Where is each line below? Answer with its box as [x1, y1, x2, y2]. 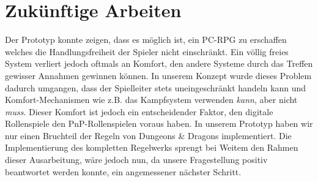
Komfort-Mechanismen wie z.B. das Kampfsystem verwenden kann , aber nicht [5, 93, 298, 106]
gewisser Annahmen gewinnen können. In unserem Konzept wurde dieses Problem [5, 69, 312, 82]
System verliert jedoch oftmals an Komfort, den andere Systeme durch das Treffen [5, 57, 313, 70]
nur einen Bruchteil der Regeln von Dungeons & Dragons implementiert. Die [5, 129, 292, 142]
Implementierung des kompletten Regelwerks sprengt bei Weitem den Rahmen [5, 141, 298, 154]
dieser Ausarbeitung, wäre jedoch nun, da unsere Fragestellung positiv [5, 153, 268, 166]
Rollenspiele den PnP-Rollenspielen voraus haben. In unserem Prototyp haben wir [5, 117, 313, 130]
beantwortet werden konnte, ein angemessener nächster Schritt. [5, 165, 242, 178]
